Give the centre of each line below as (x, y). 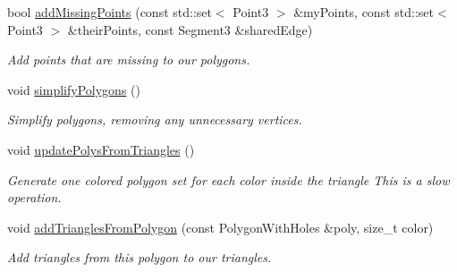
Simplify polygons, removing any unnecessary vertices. (155, 119)
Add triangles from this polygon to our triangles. (140, 257)
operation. (34, 197)
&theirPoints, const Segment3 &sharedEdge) (190, 29)
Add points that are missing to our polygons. (129, 59)
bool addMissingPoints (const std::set (110, 12)
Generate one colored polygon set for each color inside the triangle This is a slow (228, 179)
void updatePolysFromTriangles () (101, 149)
